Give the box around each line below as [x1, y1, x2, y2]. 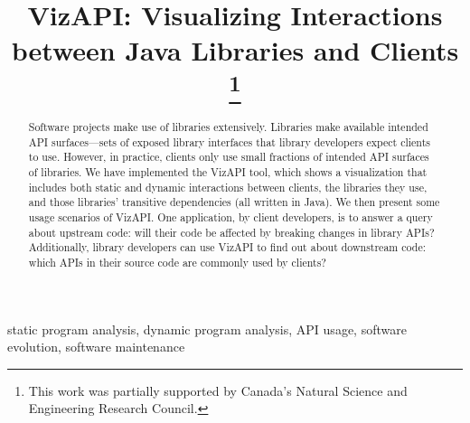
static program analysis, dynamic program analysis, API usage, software [7, 319, 407, 338]
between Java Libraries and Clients [11, 32, 459, 69]
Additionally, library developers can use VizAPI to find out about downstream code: [28, 240, 426, 255]
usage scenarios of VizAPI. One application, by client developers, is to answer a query [28, 209, 433, 224]
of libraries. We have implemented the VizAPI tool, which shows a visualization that [28, 164, 428, 179]
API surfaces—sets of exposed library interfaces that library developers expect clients [28, 134, 430, 149]
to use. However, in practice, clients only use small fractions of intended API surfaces [28, 149, 429, 164]
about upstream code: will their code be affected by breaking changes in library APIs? [28, 224, 435, 240]
